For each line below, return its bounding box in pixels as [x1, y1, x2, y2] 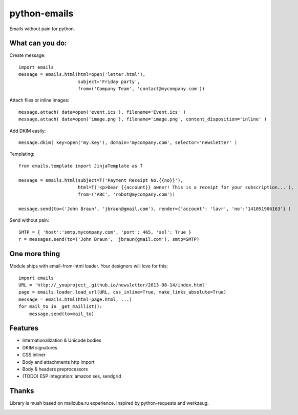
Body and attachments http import [22, 359, 95, 365]
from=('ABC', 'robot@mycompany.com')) [77, 192, 175, 197]
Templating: [9, 151, 35, 157]
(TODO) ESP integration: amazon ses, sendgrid [22, 373, 121, 379]
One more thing [9, 250, 60, 258]
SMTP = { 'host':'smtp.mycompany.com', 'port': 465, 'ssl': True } [18, 229, 191, 235]
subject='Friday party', [77, 78, 140, 85]
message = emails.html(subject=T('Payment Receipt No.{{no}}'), [18, 177, 184, 183]
